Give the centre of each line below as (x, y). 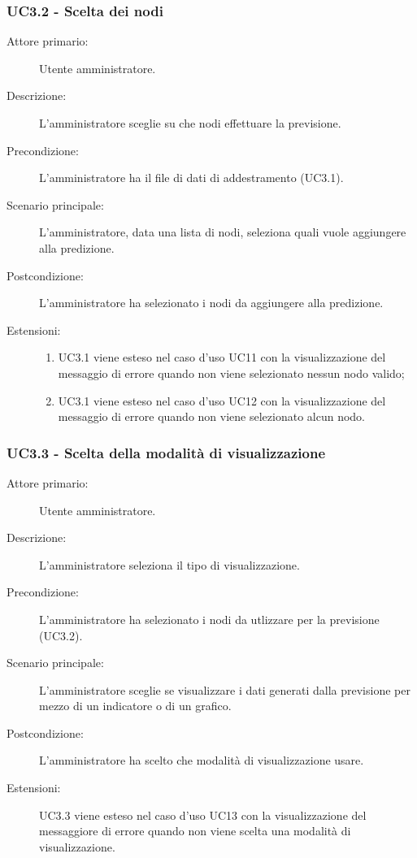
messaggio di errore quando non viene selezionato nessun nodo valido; (231, 373)
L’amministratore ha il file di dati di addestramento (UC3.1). (191, 178)
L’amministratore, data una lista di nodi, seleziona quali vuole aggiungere (223, 232)
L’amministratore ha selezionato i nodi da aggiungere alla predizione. (211, 303)
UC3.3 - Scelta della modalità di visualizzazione (166, 452)
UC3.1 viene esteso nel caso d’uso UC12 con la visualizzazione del (222, 400)
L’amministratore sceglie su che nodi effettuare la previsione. (190, 123)
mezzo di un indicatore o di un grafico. (135, 706)
